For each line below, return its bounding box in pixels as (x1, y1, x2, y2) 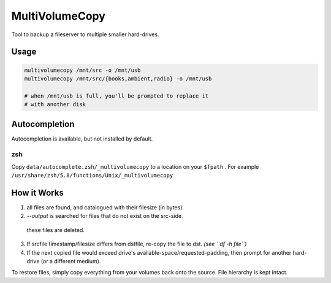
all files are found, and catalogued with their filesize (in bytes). (26, 204, 184, 211)
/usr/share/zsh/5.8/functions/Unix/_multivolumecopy (11, 172, 173, 179)
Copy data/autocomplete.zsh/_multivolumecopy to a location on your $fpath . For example (11, 163, 259, 170)
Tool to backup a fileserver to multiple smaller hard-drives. (11, 31, 159, 38)
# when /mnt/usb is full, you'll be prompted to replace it (24, 92, 209, 99)
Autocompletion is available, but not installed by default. (11, 135, 153, 142)
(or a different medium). (40, 258, 101, 265)
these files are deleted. (26, 226, 85, 233)
